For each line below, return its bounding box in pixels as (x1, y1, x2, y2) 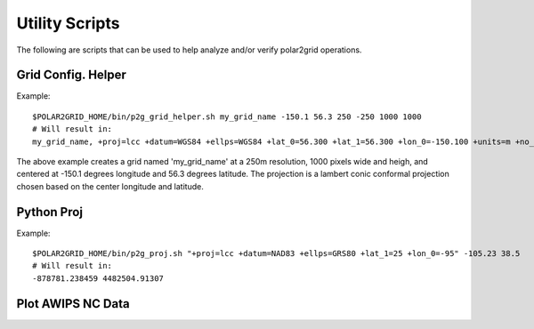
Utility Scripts (16, 13, 120, 33)
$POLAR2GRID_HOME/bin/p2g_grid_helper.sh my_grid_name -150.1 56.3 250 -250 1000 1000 (32, 111, 422, 122)
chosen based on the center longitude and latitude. (16, 181, 204, 191)
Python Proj (16, 205, 84, 220)
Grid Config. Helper (16, 68, 126, 83)
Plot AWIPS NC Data (16, 296, 130, 311)
